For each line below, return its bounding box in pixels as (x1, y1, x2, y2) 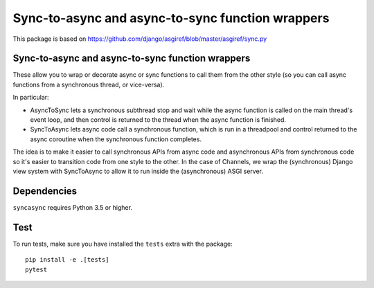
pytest (25, 265, 48, 273)
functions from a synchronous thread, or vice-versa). (12, 80, 165, 89)
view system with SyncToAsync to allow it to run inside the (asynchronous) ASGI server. (12, 167, 263, 175)
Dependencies (12, 185, 78, 197)
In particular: (12, 93, 49, 102)
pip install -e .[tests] (25, 256, 109, 264)
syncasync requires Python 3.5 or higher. (12, 203, 133, 211)
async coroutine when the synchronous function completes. (30, 135, 202, 143)
